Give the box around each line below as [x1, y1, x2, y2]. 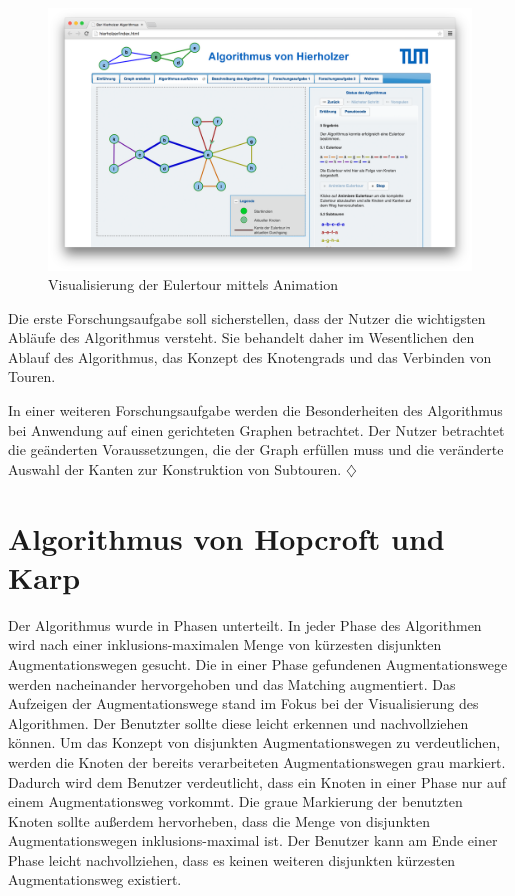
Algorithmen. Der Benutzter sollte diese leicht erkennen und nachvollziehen [8, 712, 469, 733]
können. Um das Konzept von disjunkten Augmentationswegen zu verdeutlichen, [8, 732, 501, 753]
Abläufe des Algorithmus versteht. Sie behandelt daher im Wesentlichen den [8, 327, 475, 348]
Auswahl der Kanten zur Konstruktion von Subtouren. [8, 458, 342, 479]
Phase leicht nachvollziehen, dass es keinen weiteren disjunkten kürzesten [8, 849, 456, 870]
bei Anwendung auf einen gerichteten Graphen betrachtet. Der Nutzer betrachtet [8, 419, 505, 440]
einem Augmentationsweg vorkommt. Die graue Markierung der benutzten [8, 791, 463, 812]
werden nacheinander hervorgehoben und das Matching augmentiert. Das [8, 673, 456, 694]
